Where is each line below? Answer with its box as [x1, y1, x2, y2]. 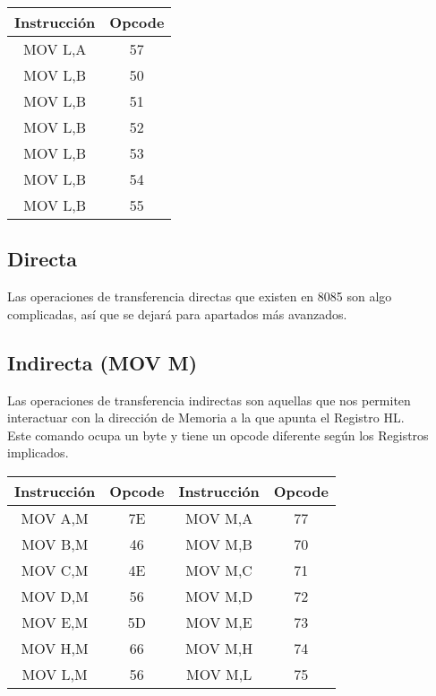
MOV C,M [21, 559, 89, 580]
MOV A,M [21, 507, 89, 528]
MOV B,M [21, 533, 89, 554]
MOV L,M [21, 663, 88, 684]
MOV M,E [185, 611, 252, 632]
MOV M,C [185, 559, 252, 580]
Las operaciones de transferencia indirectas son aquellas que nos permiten [7, 390, 411, 409]
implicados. [7, 443, 69, 462]
